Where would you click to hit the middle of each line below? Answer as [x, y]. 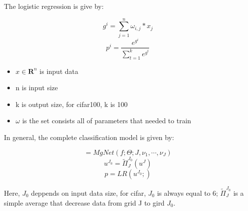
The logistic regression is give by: [54, 6]
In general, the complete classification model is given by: [89, 137]
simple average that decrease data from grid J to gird [84, 202]
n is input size [37, 88]
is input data [59, 71]
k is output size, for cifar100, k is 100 [72, 104]
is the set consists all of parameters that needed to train [107, 121]
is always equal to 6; [187, 193]
